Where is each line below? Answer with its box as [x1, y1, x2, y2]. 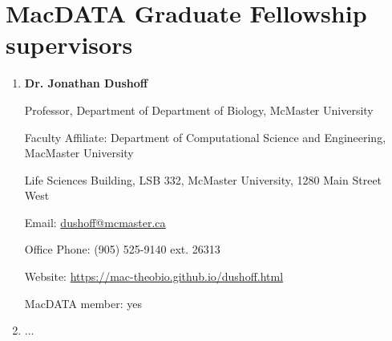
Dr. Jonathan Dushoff [24, 75, 148, 91]
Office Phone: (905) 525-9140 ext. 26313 [24, 241, 220, 258]
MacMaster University [24, 144, 134, 161]
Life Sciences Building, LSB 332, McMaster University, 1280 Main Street [24, 171, 382, 188]
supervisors [6, 28, 133, 61]
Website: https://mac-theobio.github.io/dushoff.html [24, 268, 284, 285]
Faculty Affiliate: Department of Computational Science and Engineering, [24, 128, 386, 145]
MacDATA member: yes [24, 294, 142, 311]
